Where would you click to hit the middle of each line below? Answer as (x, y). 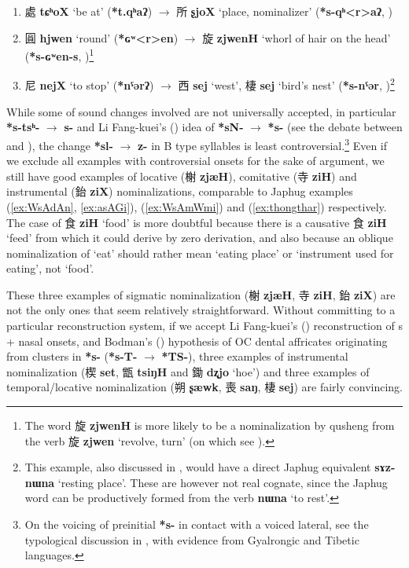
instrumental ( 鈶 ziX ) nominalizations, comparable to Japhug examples (180, 191)
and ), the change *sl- (60, 145)
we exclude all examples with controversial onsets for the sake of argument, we (195, 161)
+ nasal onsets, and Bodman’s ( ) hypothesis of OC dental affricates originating (197, 341)
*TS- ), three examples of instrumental (255, 356)
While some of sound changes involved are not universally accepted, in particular (201, 111)
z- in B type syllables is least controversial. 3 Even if (262, 144)
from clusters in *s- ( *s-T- (72, 356)
